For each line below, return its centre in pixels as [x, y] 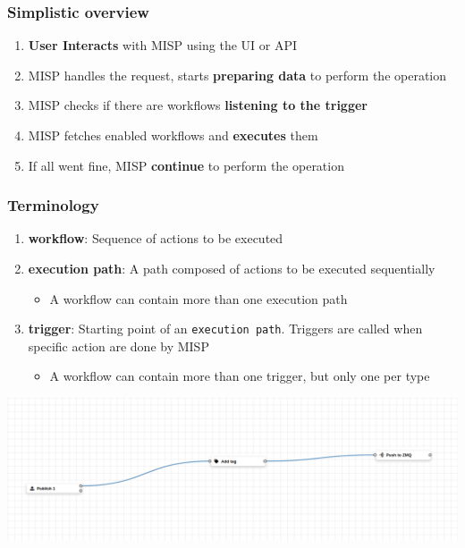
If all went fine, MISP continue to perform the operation [186, 165]
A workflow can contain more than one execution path [199, 298]
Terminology [53, 205]
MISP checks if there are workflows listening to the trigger [198, 105]
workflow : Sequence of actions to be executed [156, 238]
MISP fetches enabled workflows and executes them [173, 135]
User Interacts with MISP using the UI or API [163, 45]
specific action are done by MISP [118, 346]
